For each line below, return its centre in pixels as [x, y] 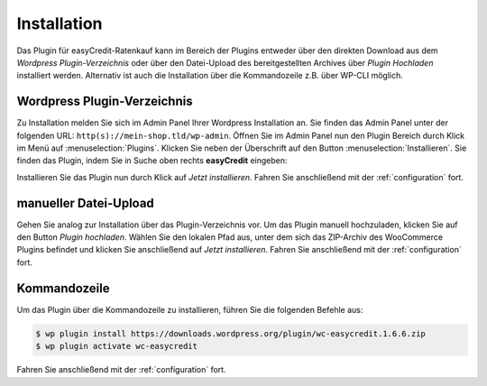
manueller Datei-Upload [86, 203]
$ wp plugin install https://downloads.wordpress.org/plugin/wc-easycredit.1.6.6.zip [230, 333]
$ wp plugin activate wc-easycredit [117, 346]
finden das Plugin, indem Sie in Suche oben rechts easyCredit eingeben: [152, 161]
